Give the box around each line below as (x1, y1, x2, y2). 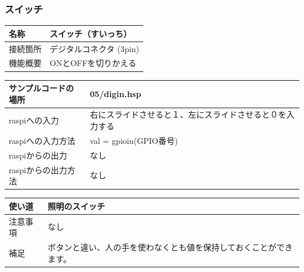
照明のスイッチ (47, 199, 105, 212)
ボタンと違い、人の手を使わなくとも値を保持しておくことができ (47, 241, 293, 253)
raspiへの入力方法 (9, 134, 75, 146)
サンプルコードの (9, 82, 74, 94)
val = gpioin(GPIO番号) (89, 134, 178, 146)
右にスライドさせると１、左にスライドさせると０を (89, 108, 286, 120)
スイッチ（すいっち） (50, 27, 132, 39)
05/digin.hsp (89, 87, 141, 99)
